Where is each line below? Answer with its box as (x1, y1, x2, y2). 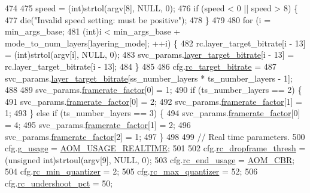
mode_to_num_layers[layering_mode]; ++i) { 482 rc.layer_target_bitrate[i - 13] (5, 36, 306, 49)
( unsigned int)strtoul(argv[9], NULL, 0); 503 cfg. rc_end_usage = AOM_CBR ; (5, 153, 295, 166)
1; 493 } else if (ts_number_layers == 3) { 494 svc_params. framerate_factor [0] (5, 107, 300, 119)
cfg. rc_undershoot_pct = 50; (5, 176, 113, 189)
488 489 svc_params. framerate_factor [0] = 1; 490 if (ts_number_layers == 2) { (5, 83, 302, 96)
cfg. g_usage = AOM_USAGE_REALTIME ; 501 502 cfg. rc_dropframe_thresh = (5, 142, 306, 154)
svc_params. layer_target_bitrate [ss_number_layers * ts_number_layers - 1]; (5, 71, 293, 84)
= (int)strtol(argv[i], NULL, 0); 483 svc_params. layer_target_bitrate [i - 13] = (5, 48, 294, 61)
